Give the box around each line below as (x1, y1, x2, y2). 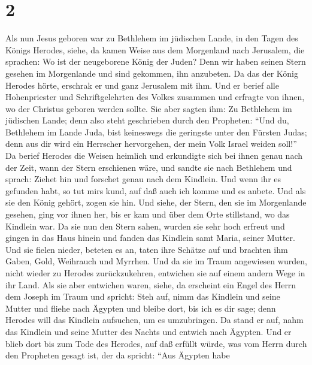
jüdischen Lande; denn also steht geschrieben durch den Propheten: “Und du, (5, 114, 289, 126)
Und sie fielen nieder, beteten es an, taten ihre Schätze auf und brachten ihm (5, 243, 288, 255)
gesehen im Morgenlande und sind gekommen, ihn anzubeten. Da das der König (5, 67, 298, 79)
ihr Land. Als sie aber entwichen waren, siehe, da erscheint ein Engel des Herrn (5, 278, 296, 291)
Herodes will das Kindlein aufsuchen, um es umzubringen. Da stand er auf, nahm (5, 313, 304, 326)
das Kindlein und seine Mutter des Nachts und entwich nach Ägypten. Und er (5, 325, 292, 337)
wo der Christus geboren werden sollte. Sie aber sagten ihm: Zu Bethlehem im (5, 102, 292, 114)
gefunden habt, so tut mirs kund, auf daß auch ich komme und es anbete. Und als (5, 184, 306, 197)
